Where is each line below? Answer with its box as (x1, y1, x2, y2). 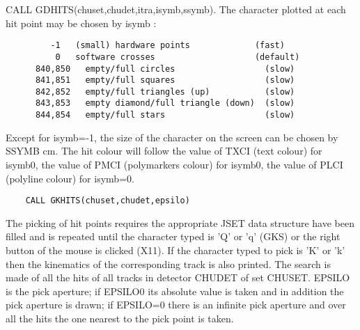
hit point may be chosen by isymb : (6, 15, 157, 30)
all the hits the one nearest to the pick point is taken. (6, 311, 234, 325)
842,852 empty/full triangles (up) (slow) (35, 86, 295, 97)
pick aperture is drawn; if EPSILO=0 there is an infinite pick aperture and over (6, 297, 346, 312)
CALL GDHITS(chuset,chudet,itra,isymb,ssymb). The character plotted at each (6, 2, 346, 16)
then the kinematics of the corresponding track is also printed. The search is (6, 256, 331, 271)
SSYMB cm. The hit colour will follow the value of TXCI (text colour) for (6, 143, 322, 158)
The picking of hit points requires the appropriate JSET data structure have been (6, 215, 355, 230)
